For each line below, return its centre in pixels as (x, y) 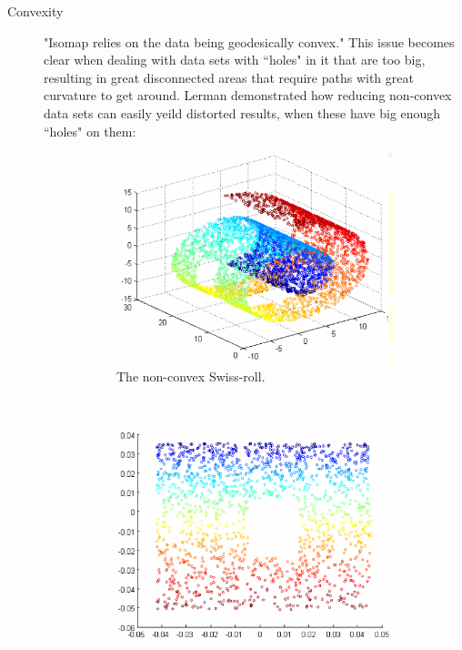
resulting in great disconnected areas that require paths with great (229, 77)
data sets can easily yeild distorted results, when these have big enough (242, 112)
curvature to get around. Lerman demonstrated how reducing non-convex (248, 95)
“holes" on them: (90, 131)
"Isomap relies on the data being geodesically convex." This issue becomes (249, 41)
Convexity (35, 11)
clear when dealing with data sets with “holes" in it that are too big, (235, 60)
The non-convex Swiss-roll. (191, 376)
